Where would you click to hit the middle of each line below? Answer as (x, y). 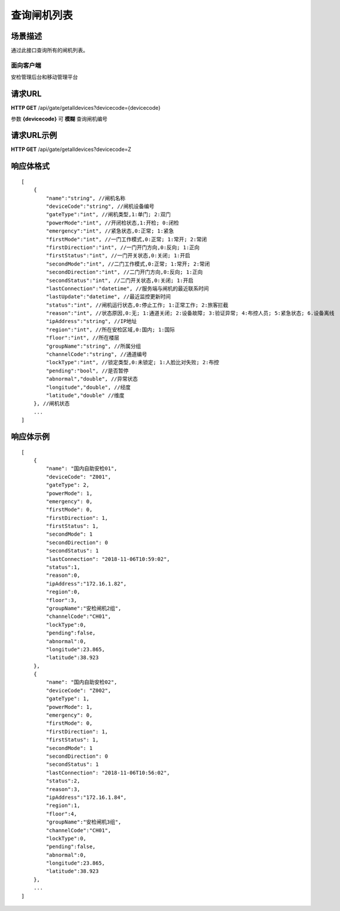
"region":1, (63, 806)
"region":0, (63, 592)
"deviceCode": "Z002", (79, 690)
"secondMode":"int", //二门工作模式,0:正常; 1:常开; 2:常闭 (128, 264)
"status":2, (63, 781)
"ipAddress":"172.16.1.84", (86, 797)
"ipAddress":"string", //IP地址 (92, 321)
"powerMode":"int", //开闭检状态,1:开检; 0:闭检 (112, 223)
